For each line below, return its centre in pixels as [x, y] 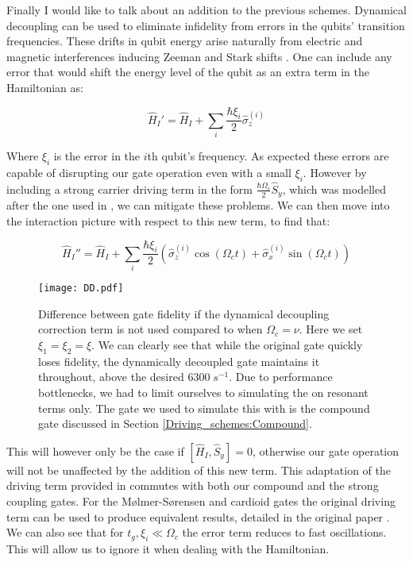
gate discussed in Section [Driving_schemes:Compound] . [175, 423]
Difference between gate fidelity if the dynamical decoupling [184, 313]
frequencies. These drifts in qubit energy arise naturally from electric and [185, 41]
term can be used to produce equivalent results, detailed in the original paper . [198, 516]
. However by [335, 172]
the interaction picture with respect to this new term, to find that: [168, 220]
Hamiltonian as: [45, 87]
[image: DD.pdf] [81, 289]
